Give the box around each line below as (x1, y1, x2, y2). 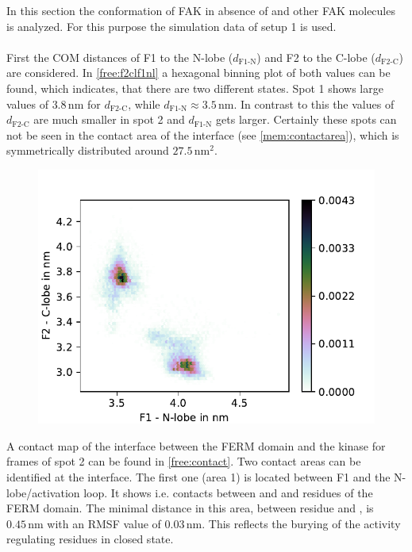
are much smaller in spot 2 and (33, 111, 185, 128)
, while (128, 95, 160, 112)
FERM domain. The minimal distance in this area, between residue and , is (6, 500, 374, 516)
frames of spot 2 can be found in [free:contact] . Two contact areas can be (6, 453, 361, 470)
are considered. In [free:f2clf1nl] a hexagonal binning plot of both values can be (6, 64, 391, 81)
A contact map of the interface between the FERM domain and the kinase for (6, 437, 386, 454)
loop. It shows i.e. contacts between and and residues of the (83, 484, 373, 500)
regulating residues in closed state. (6, 531, 174, 547)
